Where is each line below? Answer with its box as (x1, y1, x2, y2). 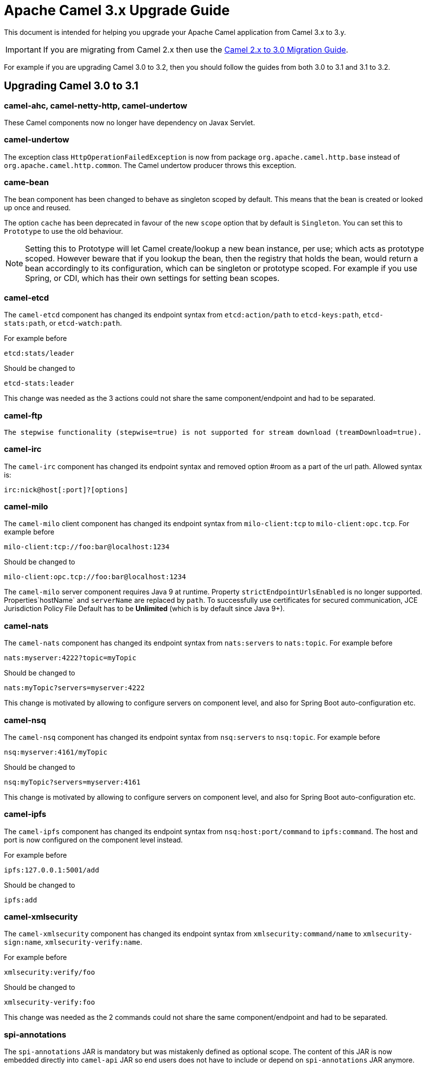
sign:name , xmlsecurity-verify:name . (4, 938, 142, 947)
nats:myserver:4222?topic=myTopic (4, 654, 136, 662)
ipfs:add (4, 896, 37, 904)
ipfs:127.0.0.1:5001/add (4, 866, 99, 874)
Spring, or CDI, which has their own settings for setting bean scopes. (25, 273, 280, 283)
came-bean (4, 177, 49, 188)
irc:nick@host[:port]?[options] (4, 485, 128, 494)
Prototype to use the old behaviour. (4, 227, 123, 236)
